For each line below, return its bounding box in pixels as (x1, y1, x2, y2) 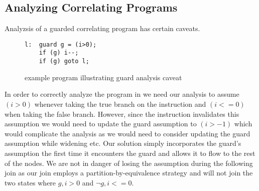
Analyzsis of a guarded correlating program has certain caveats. (5, 23, 200, 34)
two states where (5, 177, 56, 187)
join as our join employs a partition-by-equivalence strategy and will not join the (5, 167, 253, 178)
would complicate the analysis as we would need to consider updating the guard (5, 128, 250, 138)
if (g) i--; (39, 49, 79, 57)
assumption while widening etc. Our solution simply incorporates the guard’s (5, 138, 241, 148)
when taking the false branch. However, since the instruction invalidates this (5, 108, 239, 119)
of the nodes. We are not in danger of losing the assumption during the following (5, 157, 253, 168)
